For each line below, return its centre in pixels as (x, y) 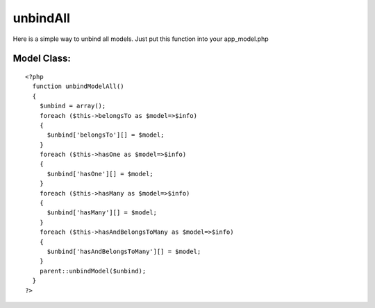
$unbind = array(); (73, 106)
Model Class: (42, 59)
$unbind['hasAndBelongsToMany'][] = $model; (124, 251)
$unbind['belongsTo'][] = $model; (106, 135)
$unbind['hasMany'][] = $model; (102, 213)
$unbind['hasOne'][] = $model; (100, 174)
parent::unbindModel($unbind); (93, 271)
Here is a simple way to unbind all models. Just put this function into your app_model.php (141, 39)
